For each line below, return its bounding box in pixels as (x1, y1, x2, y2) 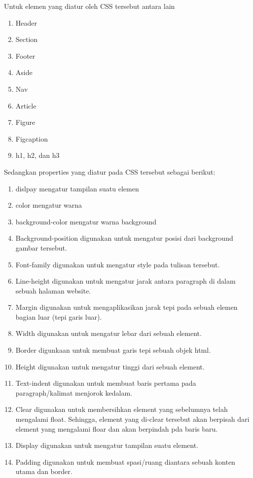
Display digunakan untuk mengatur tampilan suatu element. (15, 440, 199, 450)
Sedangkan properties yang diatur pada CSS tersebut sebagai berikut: (4, 166, 216, 177)
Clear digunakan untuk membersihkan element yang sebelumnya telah (15, 404, 228, 414)
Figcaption (15, 133, 48, 144)
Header (15, 17, 37, 28)
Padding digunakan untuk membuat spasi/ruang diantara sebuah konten (15, 456, 235, 467)
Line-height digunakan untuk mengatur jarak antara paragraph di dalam (15, 276, 236, 286)
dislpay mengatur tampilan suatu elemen (15, 183, 139, 193)
